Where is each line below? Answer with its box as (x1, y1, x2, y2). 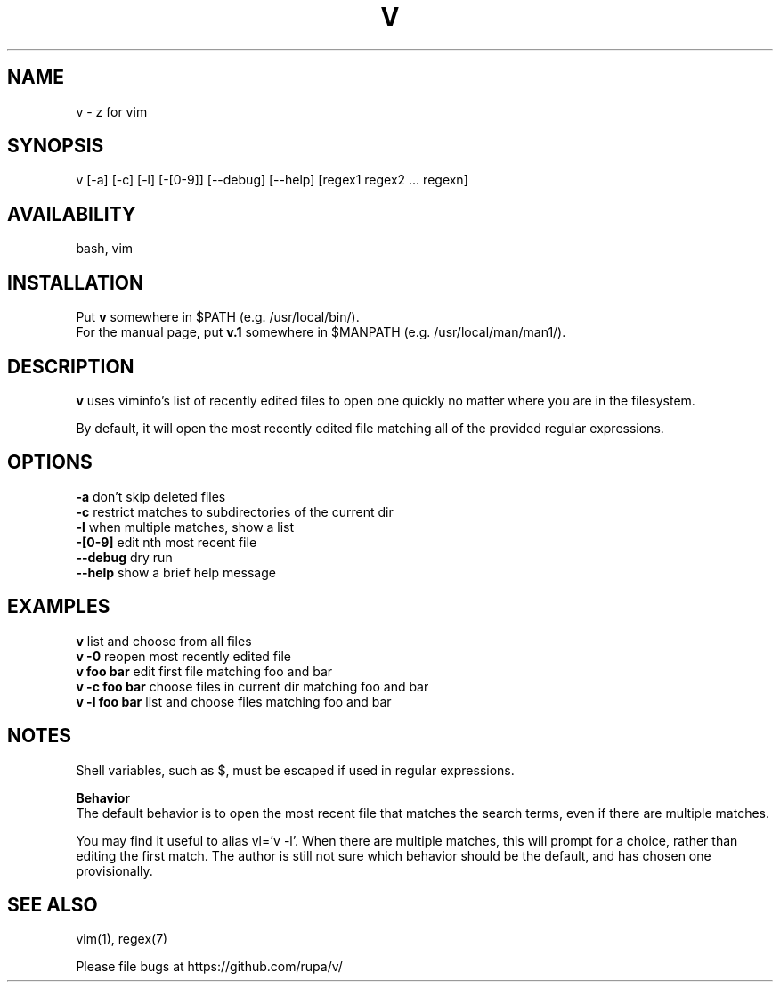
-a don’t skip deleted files (76, 488, 226, 504)
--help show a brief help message (76, 564, 276, 580)
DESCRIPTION (7, 355, 134, 378)
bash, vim (76, 241, 134, 257)
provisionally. (76, 862, 153, 879)
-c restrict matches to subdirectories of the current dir (76, 503, 394, 519)
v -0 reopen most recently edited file (76, 648, 291, 664)
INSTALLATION (7, 271, 143, 294)
